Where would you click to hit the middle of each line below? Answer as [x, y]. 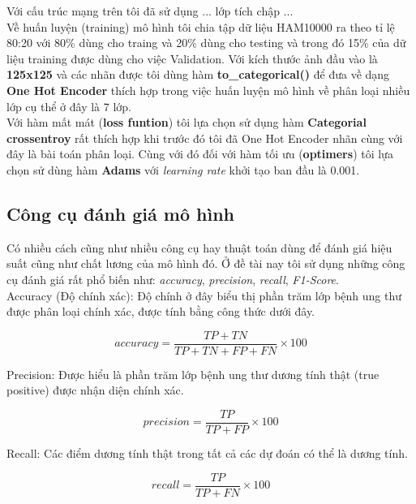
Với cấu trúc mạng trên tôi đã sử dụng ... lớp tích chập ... [150, 11]
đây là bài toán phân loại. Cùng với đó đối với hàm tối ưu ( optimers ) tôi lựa [200, 154]
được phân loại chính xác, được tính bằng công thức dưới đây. [161, 311]
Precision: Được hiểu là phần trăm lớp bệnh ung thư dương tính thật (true [193, 374]
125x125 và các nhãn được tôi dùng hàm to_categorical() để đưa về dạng [198, 74]
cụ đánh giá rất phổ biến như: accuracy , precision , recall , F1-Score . [173, 279]
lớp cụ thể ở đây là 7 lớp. [69, 106]
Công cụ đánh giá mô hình [121, 213]
